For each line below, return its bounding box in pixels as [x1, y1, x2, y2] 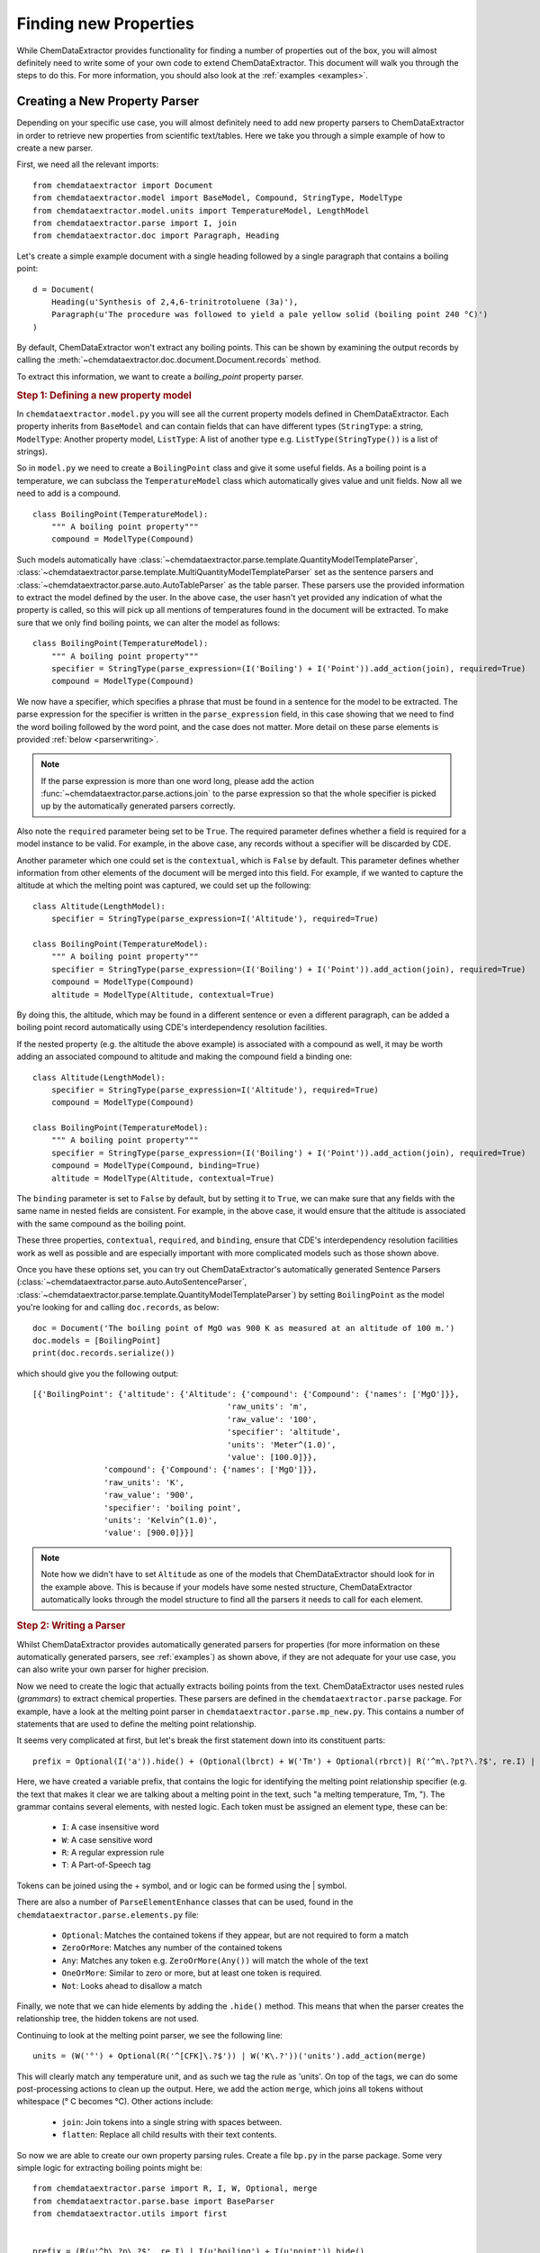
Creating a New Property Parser [16, 94, 200, 109]
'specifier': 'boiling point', [103, 1502, 242, 1513]
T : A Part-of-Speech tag [61, 1859, 151, 1870]
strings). [16, 446, 49, 457]
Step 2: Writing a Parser [16, 1619, 126, 1632]
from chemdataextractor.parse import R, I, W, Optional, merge [32, 2184, 318, 2194]
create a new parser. [16, 142, 94, 153]
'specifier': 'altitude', [226, 1427, 341, 1437]
